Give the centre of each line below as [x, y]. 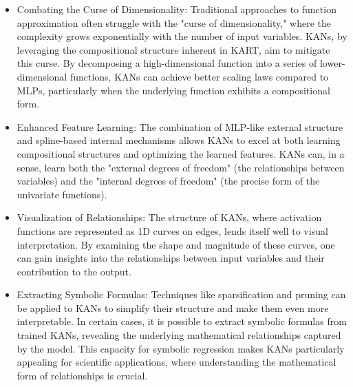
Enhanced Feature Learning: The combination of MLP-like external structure [180, 126]
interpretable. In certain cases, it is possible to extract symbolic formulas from [182, 321]
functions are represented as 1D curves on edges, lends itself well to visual [172, 230]
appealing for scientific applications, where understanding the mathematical [176, 362]
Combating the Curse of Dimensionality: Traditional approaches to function [176, 9]
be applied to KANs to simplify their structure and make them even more [173, 307]
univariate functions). [62, 194]
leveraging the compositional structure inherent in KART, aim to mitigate [173, 49]
